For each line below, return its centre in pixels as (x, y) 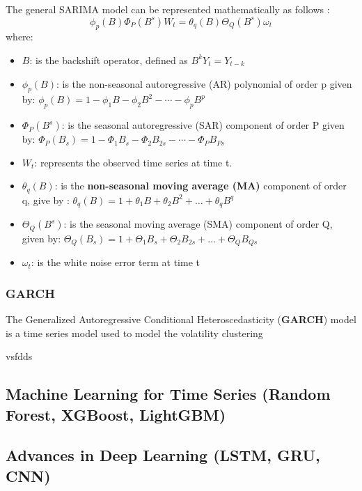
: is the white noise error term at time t (116, 262)
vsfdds (19, 356)
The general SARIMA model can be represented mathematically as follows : (168, 9)
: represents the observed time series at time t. (133, 162)
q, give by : (46, 200)
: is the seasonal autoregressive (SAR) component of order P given (203, 125)
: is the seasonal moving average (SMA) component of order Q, (198, 224)
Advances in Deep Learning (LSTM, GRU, (163, 455)
